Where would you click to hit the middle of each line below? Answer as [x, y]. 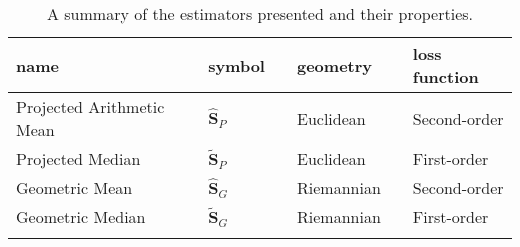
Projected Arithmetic [90, 106]
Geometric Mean [74, 187]
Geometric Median [81, 216]
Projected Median [78, 158]
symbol [236, 65]
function [445, 76]
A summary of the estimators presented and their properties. [260, 13]
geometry [334, 65]
